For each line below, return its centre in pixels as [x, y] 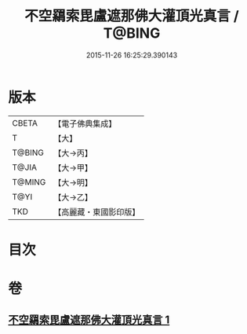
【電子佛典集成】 [85, 123]
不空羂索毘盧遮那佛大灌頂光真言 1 [89, 320]
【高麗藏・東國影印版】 [97, 211]
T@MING [29, 182]
